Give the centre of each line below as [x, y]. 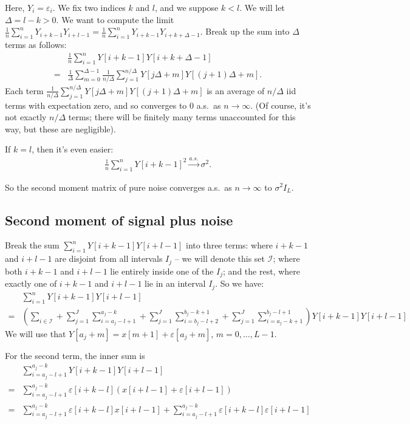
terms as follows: [36, 44]
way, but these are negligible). [60, 128]
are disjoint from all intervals [109, 258]
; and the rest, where [261, 271]
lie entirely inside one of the [162, 271]
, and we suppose [186, 7]
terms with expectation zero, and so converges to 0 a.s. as [113, 105]
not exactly [26, 117]
